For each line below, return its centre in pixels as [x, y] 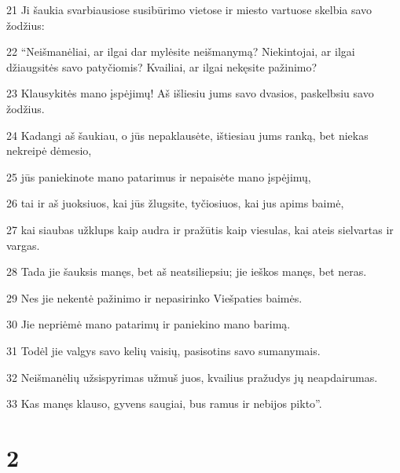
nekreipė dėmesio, [49, 150]
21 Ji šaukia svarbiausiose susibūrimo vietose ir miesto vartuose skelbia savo [189, 9]
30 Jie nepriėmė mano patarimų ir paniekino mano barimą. [149, 324]
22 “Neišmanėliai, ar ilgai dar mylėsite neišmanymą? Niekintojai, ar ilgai [181, 51]
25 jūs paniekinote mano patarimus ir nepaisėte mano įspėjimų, [159, 176]
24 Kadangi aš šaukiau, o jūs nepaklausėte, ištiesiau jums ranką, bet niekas [187, 135]
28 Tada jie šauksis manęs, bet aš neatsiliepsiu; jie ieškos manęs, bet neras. [187, 271]
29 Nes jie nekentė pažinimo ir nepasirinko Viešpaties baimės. [154, 297]
